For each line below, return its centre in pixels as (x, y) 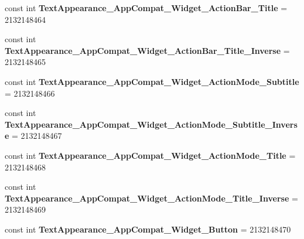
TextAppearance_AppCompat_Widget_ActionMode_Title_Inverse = (151, 198)
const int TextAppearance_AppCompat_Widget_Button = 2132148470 (148, 229)
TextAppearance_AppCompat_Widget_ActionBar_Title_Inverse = (147, 50)
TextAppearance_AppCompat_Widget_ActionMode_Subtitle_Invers (151, 124)
